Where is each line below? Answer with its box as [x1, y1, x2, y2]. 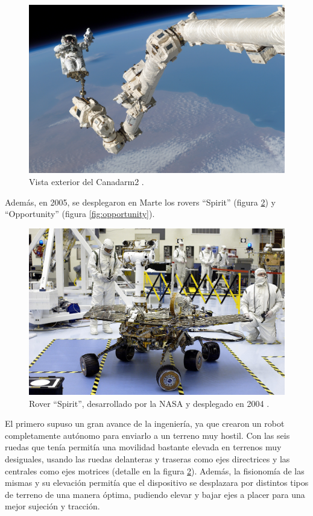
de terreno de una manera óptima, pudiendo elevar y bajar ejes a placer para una [5, 488, 305, 500]
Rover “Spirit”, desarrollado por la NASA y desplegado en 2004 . [29, 397, 270, 409]
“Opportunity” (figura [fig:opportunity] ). [5, 207, 155, 220]
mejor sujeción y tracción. [5, 500, 100, 512]
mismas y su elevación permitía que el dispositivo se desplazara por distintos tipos [5, 476, 309, 489]
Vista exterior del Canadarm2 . [29, 175, 144, 188]
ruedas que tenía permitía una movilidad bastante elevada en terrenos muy [5, 441, 282, 453]
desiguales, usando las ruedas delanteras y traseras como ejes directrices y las [5, 453, 290, 465]
